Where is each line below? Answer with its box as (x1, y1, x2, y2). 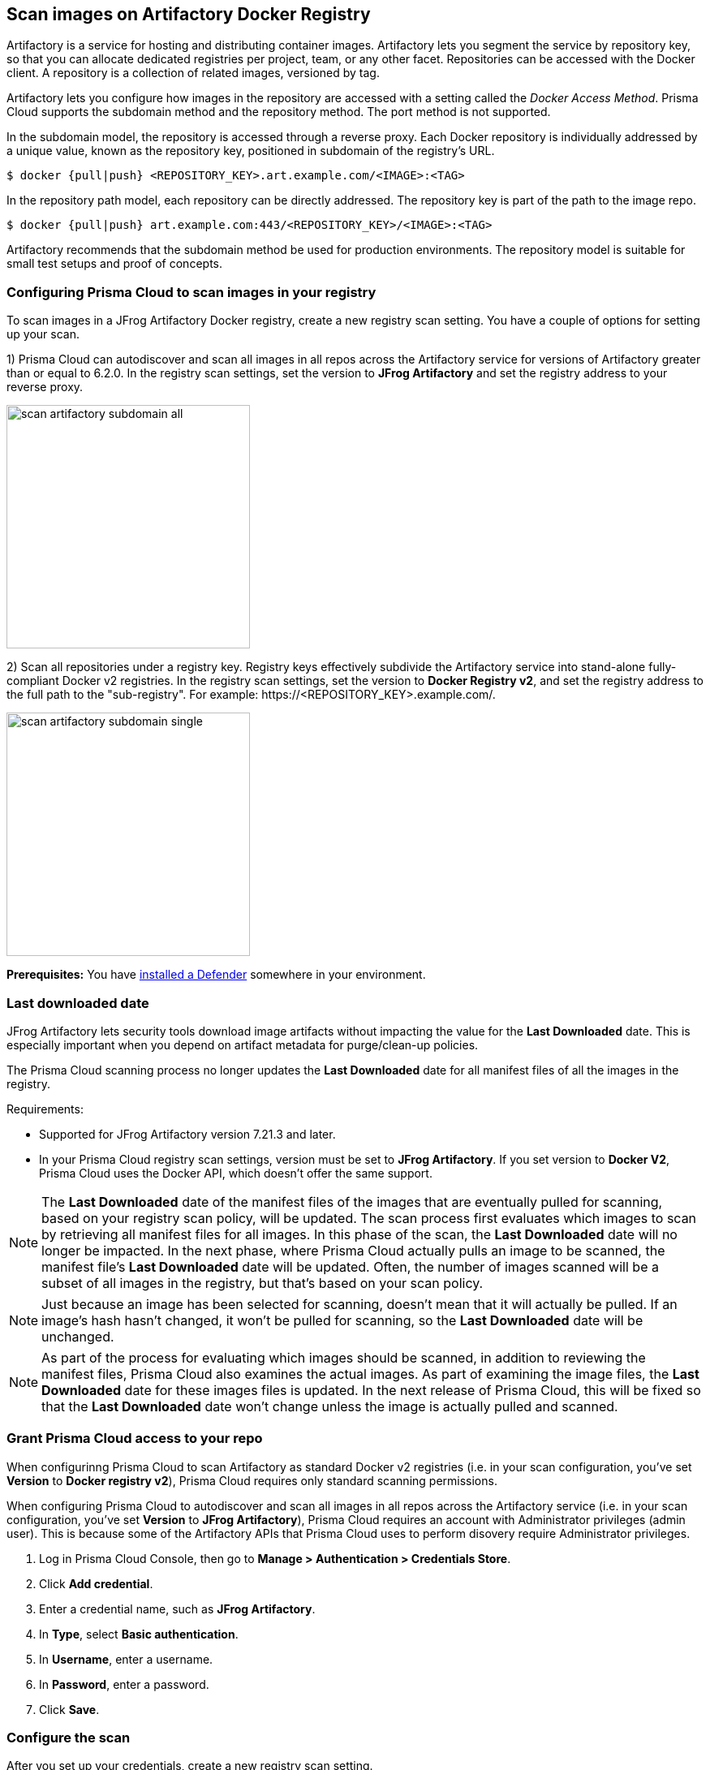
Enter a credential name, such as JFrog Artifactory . (39, 1601, 316, 1616)
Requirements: (6, 1101, 84, 1116)
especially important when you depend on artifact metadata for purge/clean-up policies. (6, 1037, 479, 1052)
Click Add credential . (39, 1576, 153, 1591)
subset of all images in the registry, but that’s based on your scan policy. (41, 1274, 484, 1291)
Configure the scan (6, 1729, 131, 1746)
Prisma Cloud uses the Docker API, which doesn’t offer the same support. (39, 1165, 432, 1180)
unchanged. (41, 1328, 114, 1345)
